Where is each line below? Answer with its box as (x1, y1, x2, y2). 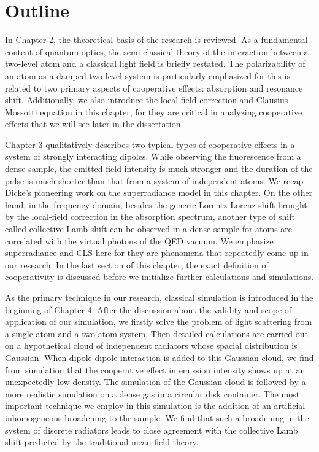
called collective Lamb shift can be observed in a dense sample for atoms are (5, 222, 293, 235)
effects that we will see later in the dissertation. (5, 117, 183, 130)
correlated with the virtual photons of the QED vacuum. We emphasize (5, 234, 274, 247)
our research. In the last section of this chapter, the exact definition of (5, 258, 269, 271)
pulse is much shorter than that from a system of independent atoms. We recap (5, 174, 304, 187)
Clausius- (256, 93, 291, 106)
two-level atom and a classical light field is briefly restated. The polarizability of (5, 57, 306, 70)
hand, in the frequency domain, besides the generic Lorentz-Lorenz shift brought (5, 198, 307, 211)
